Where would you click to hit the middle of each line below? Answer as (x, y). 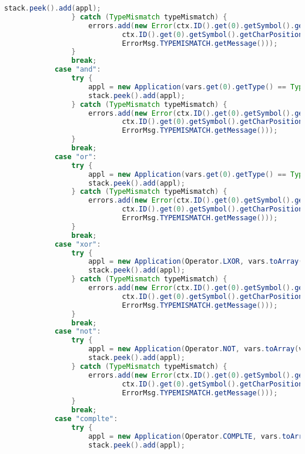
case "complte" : (86, 419)
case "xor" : (78, 244)
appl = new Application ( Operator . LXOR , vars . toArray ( (196, 262)
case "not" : (78, 332)
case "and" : (78, 70)
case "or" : (76, 157)
